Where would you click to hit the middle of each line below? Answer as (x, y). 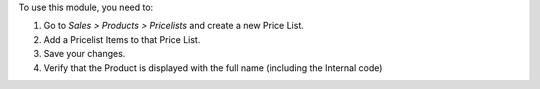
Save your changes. (84, 54)
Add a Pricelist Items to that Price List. (122, 39)
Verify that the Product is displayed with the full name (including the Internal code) (213, 67)
